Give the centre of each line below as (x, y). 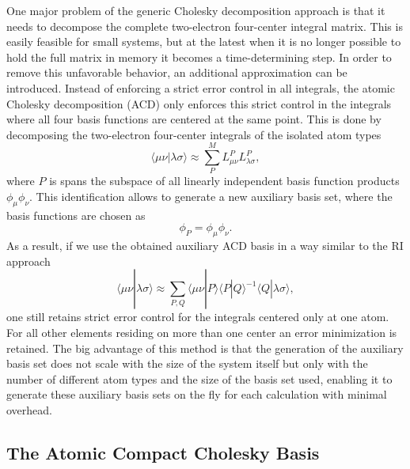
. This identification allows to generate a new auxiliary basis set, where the (211, 197)
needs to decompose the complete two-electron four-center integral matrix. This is (205, 26)
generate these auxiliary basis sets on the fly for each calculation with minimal (197, 394)
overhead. (29, 410)
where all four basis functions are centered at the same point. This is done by (194, 119)
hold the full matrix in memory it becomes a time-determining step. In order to (199, 57)
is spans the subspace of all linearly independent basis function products (224, 181)
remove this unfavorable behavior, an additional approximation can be (177, 72)
